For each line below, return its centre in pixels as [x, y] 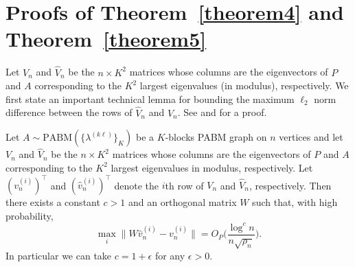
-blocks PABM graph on [216, 137]
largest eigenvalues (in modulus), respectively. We [244, 85]
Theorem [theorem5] [106, 39]
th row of [184, 185]
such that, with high [295, 202]
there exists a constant [53, 202]
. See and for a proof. [222, 112]
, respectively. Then [290, 185]
